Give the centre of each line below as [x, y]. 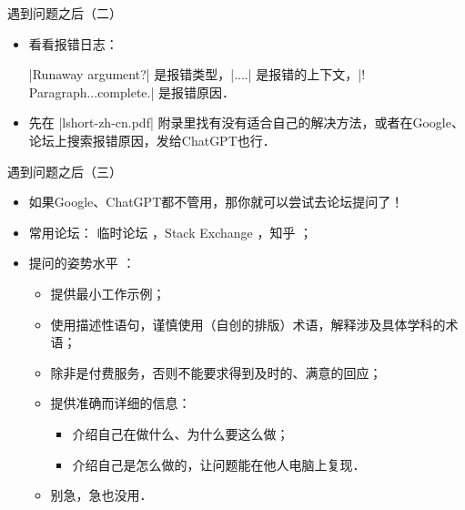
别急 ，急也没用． [101, 495]
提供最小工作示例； [108, 293]
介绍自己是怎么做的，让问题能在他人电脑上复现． [219, 464]
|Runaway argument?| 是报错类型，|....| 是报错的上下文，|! [197, 74]
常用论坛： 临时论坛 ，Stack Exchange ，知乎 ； [171, 232]
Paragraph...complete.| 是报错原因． [132, 92]
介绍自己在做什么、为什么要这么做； [181, 433]
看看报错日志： [73, 43]
